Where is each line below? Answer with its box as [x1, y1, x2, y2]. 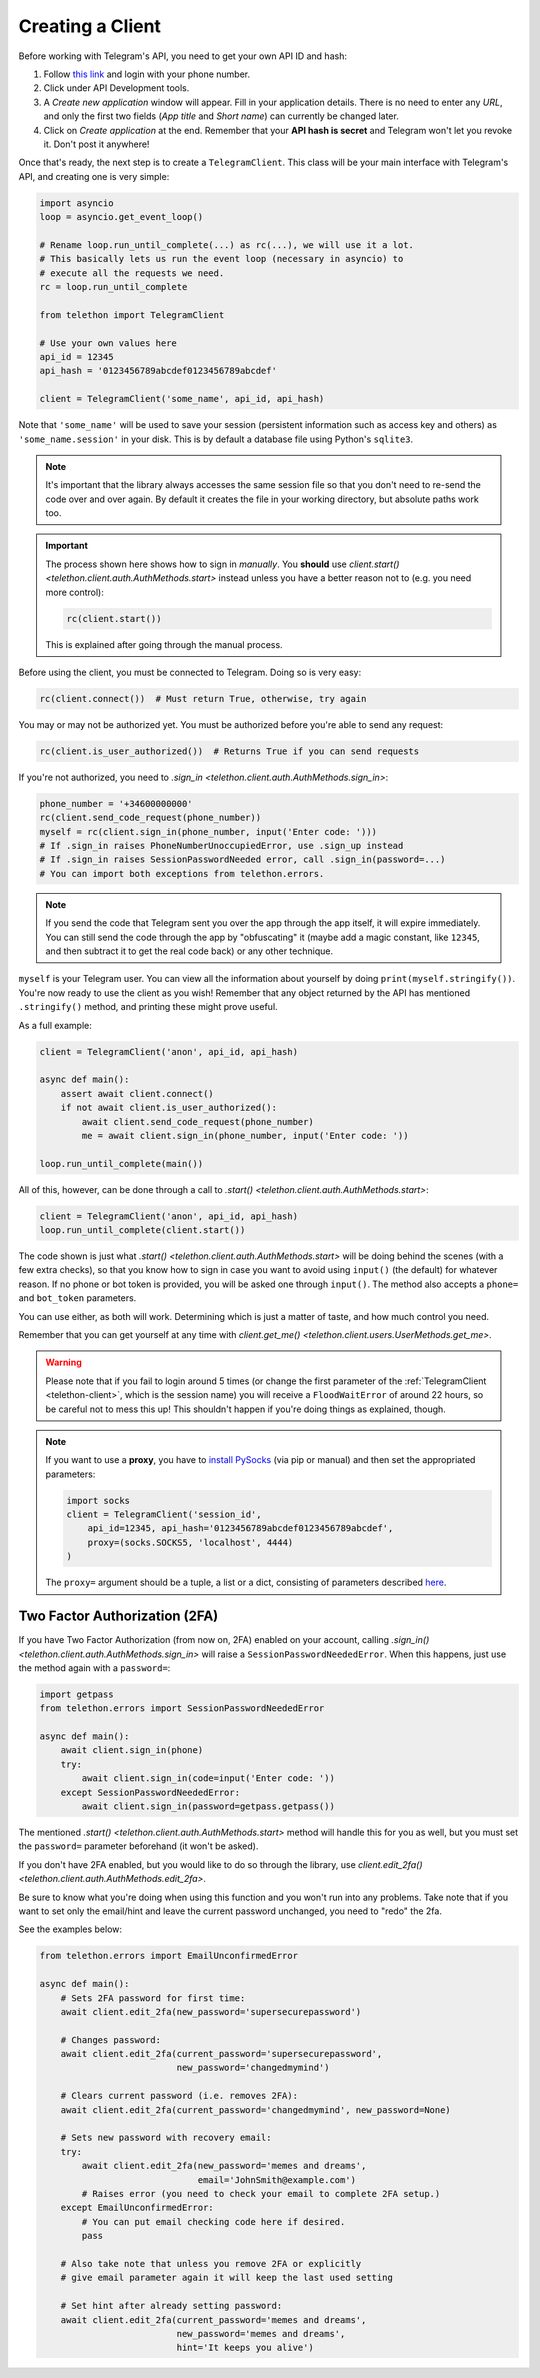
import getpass [39, 1688, 114, 1700]
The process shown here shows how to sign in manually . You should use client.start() [45, 558, 400, 570]
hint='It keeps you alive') [176, 2342, 314, 2354]
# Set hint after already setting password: [60, 2300, 283, 2312]
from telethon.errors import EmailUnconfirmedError [39, 1950, 299, 1962]
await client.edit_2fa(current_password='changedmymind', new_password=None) [60, 2104, 452, 2115]
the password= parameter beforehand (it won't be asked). [18, 1840, 259, 1852]
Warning [45, 1356, 82, 1369]
